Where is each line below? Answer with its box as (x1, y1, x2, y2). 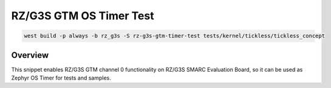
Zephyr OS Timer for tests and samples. (11, 74, 112, 81)
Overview (11, 50, 49, 60)
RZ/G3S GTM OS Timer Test (11, 9, 154, 22)
